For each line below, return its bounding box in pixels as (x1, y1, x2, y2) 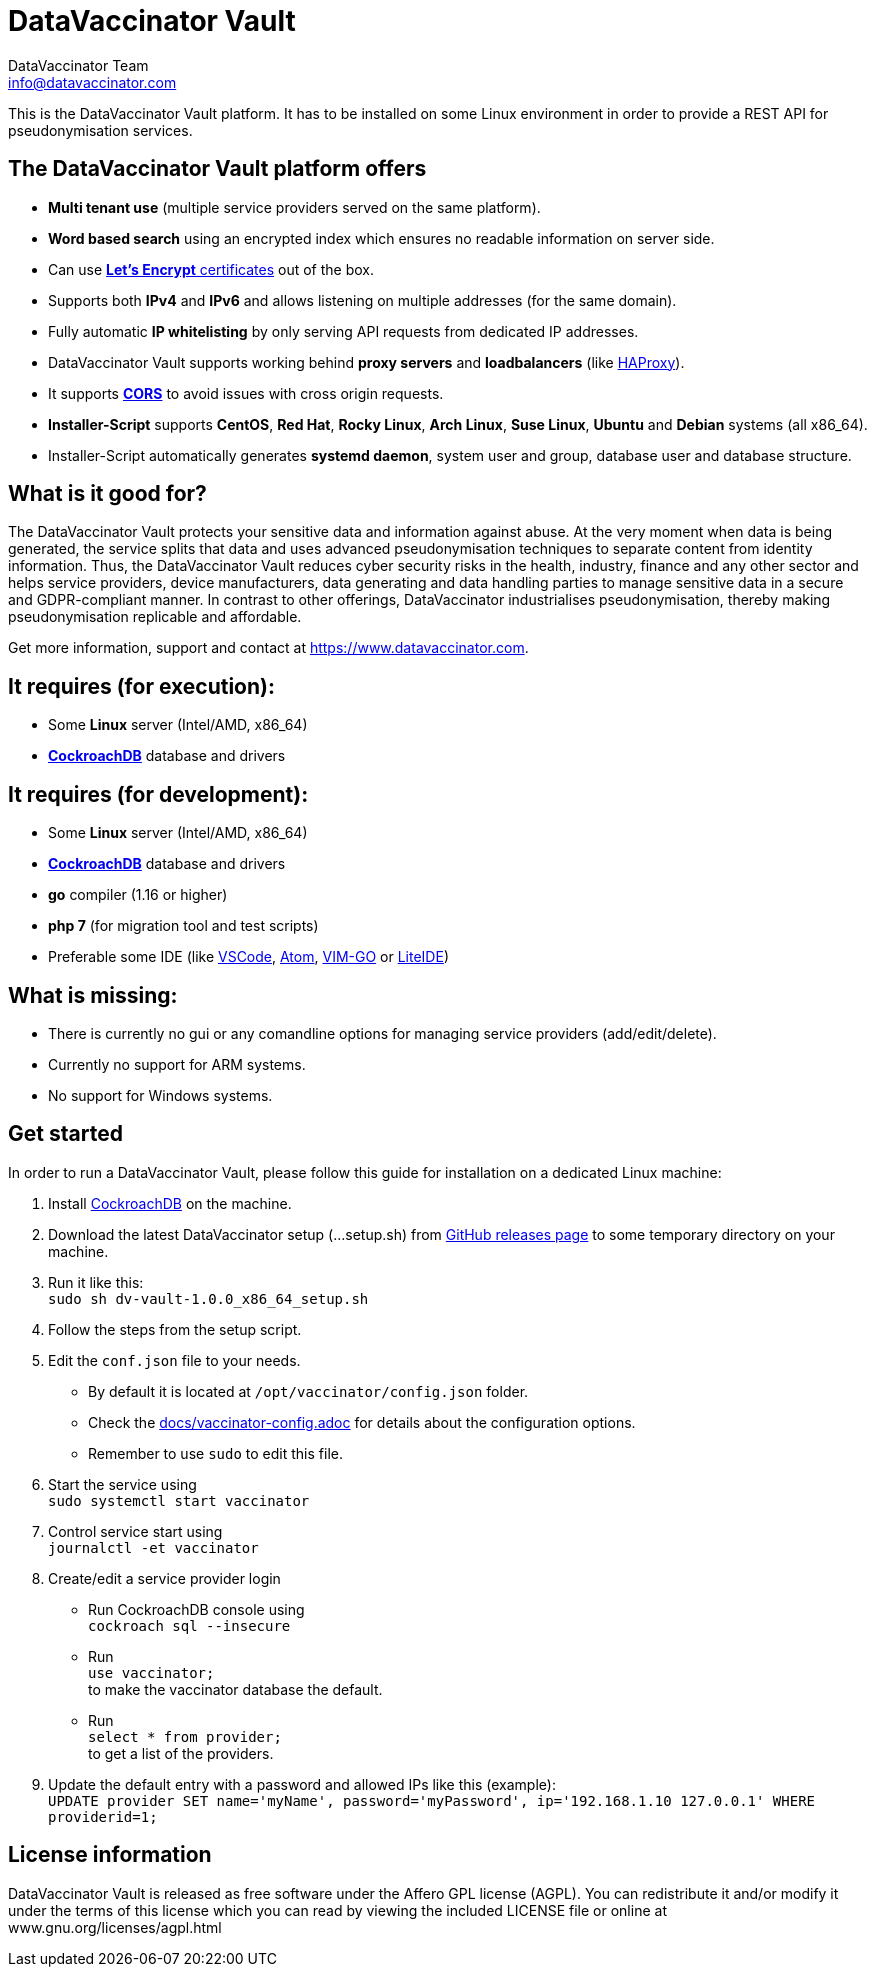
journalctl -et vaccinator (48, 1539, 259, 1556)
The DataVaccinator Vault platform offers (8, 156, 427, 182)
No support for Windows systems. (48, 1086, 273, 1104)
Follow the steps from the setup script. (48, 1320, 302, 1338)
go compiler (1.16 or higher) (48, 886, 228, 904)
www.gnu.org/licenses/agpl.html (8, 1918, 222, 1936)
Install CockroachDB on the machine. (48, 1194, 292, 1212)
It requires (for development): (8, 781, 309, 807)
